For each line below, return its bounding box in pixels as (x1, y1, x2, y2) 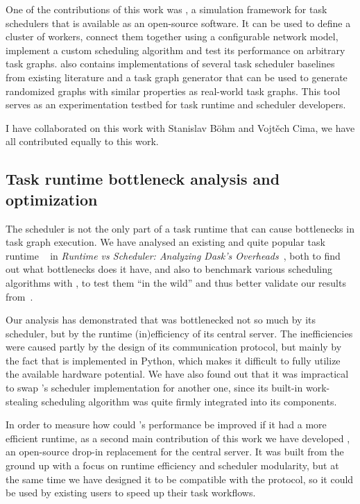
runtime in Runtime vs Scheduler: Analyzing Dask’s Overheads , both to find (6, 248, 341, 262)
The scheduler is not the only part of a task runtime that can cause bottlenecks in (6, 221, 354, 235)
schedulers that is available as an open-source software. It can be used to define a (6, 15, 351, 30)
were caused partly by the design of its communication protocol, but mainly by (6, 339, 342, 354)
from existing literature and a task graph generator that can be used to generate (6, 69, 348, 84)
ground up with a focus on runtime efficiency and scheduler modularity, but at (6, 458, 339, 473)
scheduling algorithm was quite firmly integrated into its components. (41, 394, 337, 408)
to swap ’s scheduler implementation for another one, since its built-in (6, 380, 303, 395)
